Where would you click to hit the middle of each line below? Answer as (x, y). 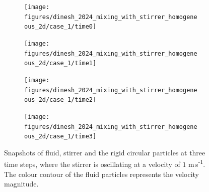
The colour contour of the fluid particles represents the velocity (101, 174)
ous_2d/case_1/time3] (60, 137)
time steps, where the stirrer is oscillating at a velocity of (92, 164)
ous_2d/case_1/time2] (60, 100)
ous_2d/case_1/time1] (60, 63)
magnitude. (21, 184)
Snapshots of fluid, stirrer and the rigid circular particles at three (105, 152)
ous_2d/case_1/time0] (60, 27)
